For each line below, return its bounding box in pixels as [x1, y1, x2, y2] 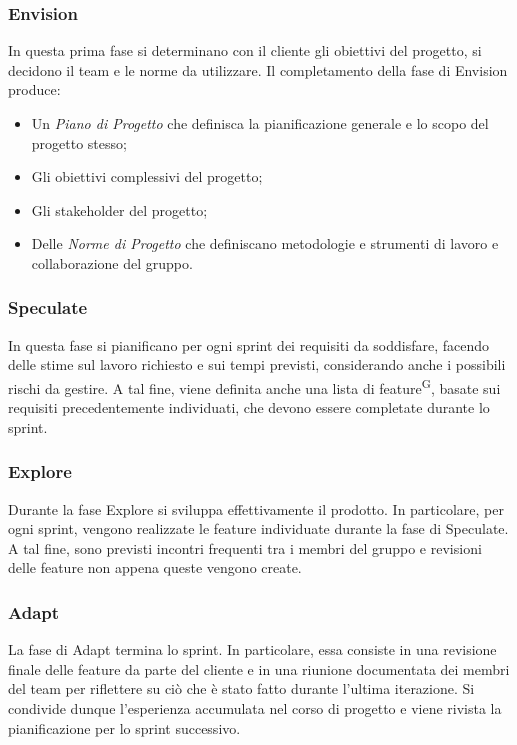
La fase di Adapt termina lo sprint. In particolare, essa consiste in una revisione [8, 639, 497, 660]
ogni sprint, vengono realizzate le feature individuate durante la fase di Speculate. [8, 518, 509, 539]
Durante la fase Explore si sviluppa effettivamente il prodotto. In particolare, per [8, 498, 504, 519]
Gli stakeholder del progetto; [31, 199, 208, 220]
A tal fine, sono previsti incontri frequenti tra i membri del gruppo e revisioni [8, 537, 482, 558]
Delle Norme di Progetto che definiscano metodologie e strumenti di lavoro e [31, 233, 499, 254]
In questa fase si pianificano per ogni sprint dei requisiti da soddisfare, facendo [8, 334, 490, 355]
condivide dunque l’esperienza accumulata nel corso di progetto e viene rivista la [8, 698, 502, 718]
